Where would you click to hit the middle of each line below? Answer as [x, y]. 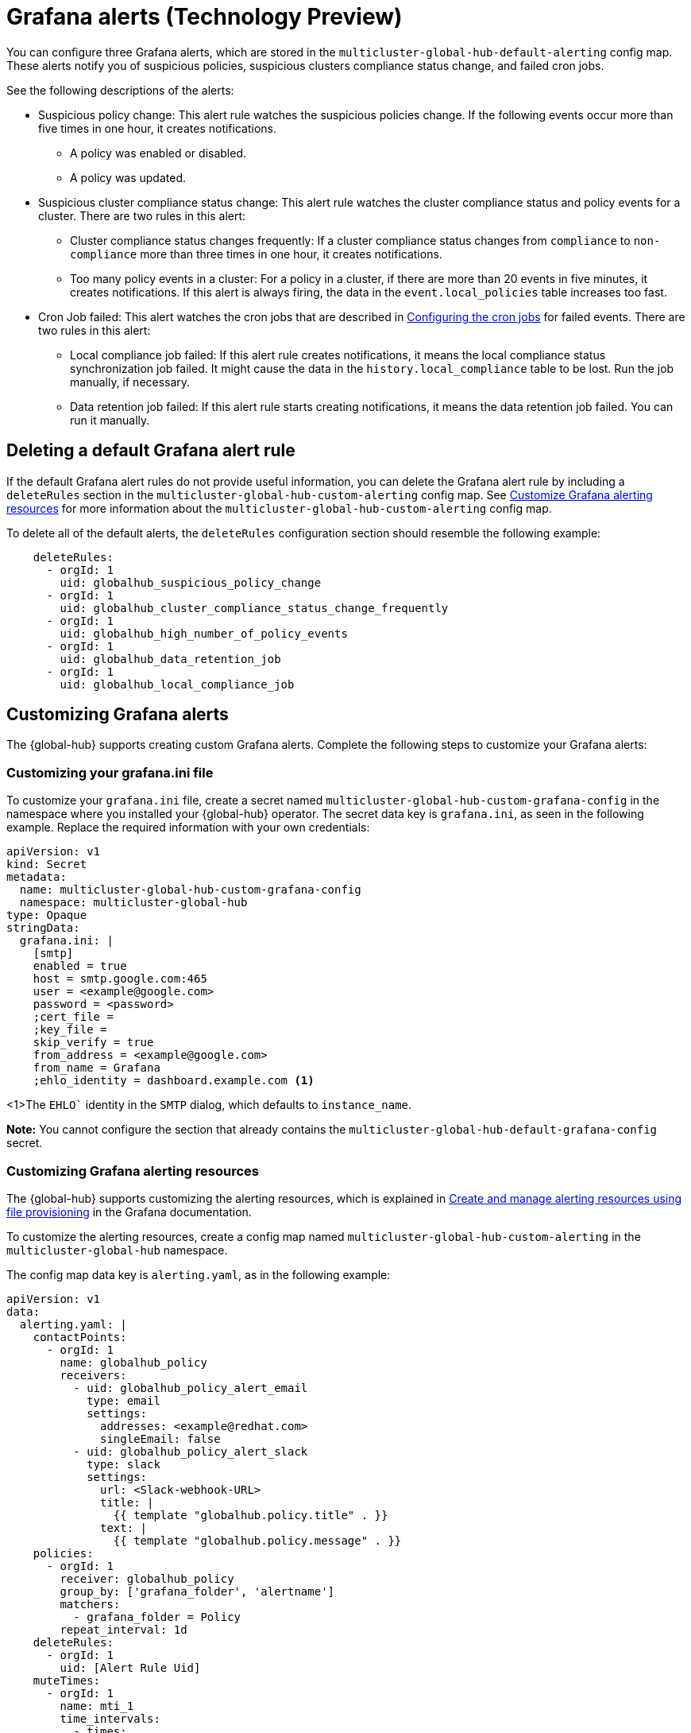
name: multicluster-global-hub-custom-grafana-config [190, 890]
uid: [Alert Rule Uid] [130, 1667]
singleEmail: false [160, 1438]
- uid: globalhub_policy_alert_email [191, 1388]
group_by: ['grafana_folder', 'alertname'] [197, 1591]
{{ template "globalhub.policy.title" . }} [251, 1515]
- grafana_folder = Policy [157, 1617]
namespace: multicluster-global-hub [133, 903]
